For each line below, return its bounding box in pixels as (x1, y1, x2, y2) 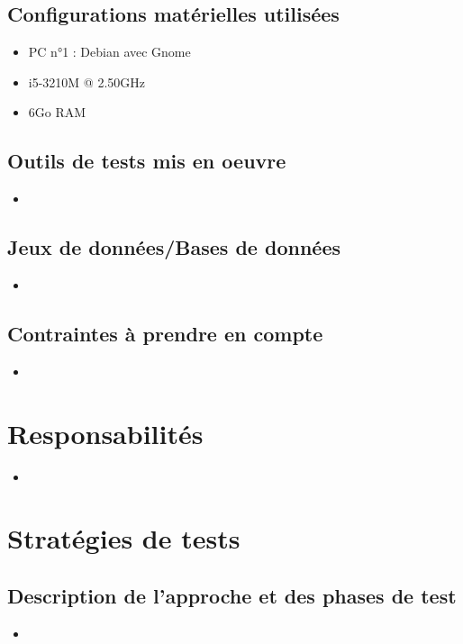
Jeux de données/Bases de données (7, 233, 340, 261)
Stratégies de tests (7, 520, 241, 557)
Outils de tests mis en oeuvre (7, 147, 286, 175)
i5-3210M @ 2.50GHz (28, 72, 146, 91)
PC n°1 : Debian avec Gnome (28, 42, 191, 61)
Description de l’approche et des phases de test (7, 581, 457, 609)
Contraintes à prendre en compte (7, 319, 323, 347)
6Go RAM (28, 103, 86, 122)
